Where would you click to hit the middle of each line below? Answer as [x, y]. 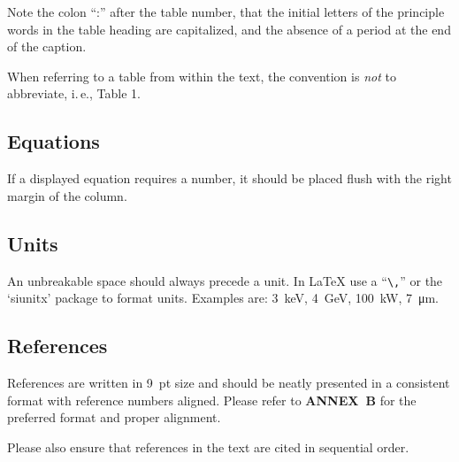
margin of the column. [67, 195]
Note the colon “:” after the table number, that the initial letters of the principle [226, 12]
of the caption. [47, 46]
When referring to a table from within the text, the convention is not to [202, 76]
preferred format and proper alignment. [114, 417]
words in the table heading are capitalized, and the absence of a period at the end [229, 29]
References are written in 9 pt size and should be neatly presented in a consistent [229, 383]
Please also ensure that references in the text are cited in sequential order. [208, 447]
